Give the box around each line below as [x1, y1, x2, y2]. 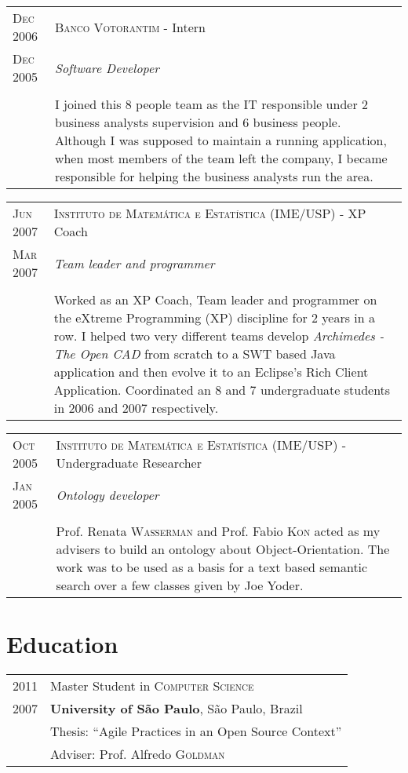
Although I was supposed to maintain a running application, [54, 131, 387, 149]
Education [6, 628, 118, 660]
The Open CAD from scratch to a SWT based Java [53, 345, 336, 363]
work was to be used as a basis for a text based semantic [56, 558, 368, 576]
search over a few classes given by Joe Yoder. [56, 576, 304, 594]
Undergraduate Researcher [56, 454, 202, 472]
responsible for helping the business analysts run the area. [54, 167, 373, 185]
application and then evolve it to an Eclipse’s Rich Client [53, 363, 369, 381]
